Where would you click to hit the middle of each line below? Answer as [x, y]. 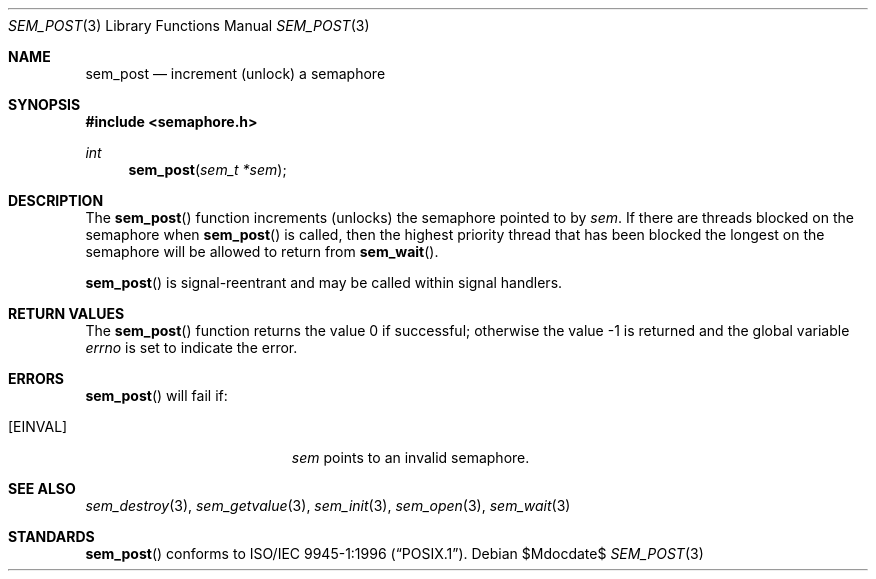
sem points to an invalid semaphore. [410, 457]
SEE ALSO [42, 488]
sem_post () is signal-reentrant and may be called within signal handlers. [324, 282]
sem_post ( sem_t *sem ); [207, 169]
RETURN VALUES [66, 313]
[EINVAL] [38, 426]
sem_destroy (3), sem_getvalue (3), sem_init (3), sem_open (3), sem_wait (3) [328, 505]
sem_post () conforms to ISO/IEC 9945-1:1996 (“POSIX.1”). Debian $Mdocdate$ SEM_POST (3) [394, 553]
